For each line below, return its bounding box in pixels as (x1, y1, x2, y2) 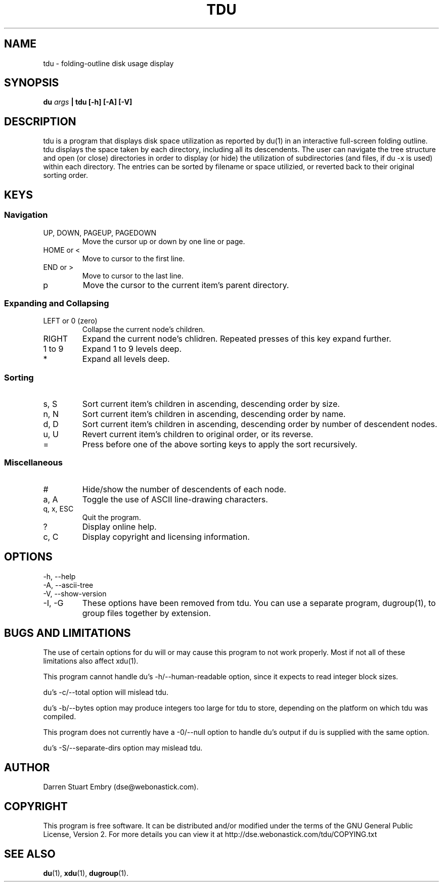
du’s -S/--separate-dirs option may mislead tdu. (43, 743, 203, 753)
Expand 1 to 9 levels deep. (82, 344, 182, 354)
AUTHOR (4, 761, 50, 774)
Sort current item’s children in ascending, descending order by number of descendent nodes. (82, 419, 437, 429)
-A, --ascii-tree (43, 580, 94, 589)
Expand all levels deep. (82, 354, 170, 364)
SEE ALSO (4, 847, 56, 860)
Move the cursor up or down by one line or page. (82, 237, 245, 246)
